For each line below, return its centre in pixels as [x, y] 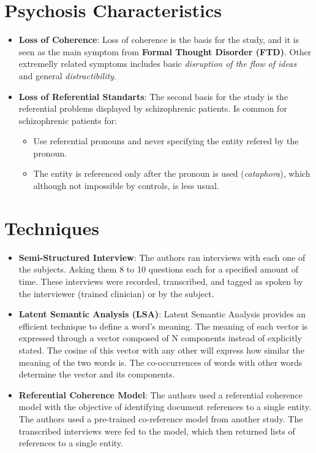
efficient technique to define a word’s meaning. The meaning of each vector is [163, 326]
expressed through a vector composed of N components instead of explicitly [160, 338]
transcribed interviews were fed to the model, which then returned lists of [157, 431]
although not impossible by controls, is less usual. [126, 186]
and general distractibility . [67, 75]
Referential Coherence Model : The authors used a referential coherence [160, 394]
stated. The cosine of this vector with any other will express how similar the [161, 350]
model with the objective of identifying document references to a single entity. [165, 407]
